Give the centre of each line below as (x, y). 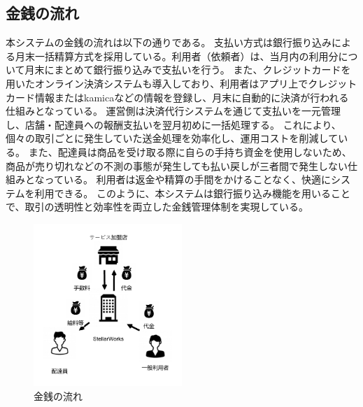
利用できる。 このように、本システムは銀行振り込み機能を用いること (193, 193)
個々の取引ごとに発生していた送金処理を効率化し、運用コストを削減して (172, 138)
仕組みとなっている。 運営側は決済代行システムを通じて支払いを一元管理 (173, 111)
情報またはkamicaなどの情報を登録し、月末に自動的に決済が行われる (192, 97)
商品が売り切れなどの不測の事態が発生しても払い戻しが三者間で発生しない (177, 165)
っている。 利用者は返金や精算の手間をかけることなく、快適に (188, 179)
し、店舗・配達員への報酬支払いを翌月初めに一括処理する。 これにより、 (173, 124)
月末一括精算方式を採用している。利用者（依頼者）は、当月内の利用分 (177, 56)
